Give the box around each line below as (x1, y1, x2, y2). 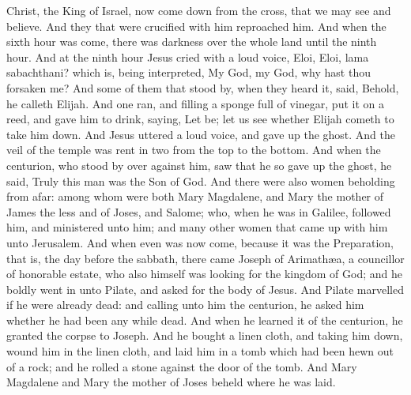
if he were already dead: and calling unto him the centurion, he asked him (6, 296, 364, 313)
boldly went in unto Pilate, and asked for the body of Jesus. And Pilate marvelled (6, 280, 404, 297)
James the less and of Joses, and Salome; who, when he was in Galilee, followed (6, 203, 391, 220)
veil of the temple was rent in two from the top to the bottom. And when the (6, 141, 381, 158)
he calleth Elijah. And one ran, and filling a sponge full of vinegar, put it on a (6, 95, 384, 111)
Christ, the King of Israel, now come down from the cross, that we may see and (6, 2, 391, 18)
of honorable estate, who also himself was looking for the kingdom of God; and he (6, 265, 403, 282)
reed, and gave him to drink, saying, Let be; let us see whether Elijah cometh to (6, 111, 394, 127)
